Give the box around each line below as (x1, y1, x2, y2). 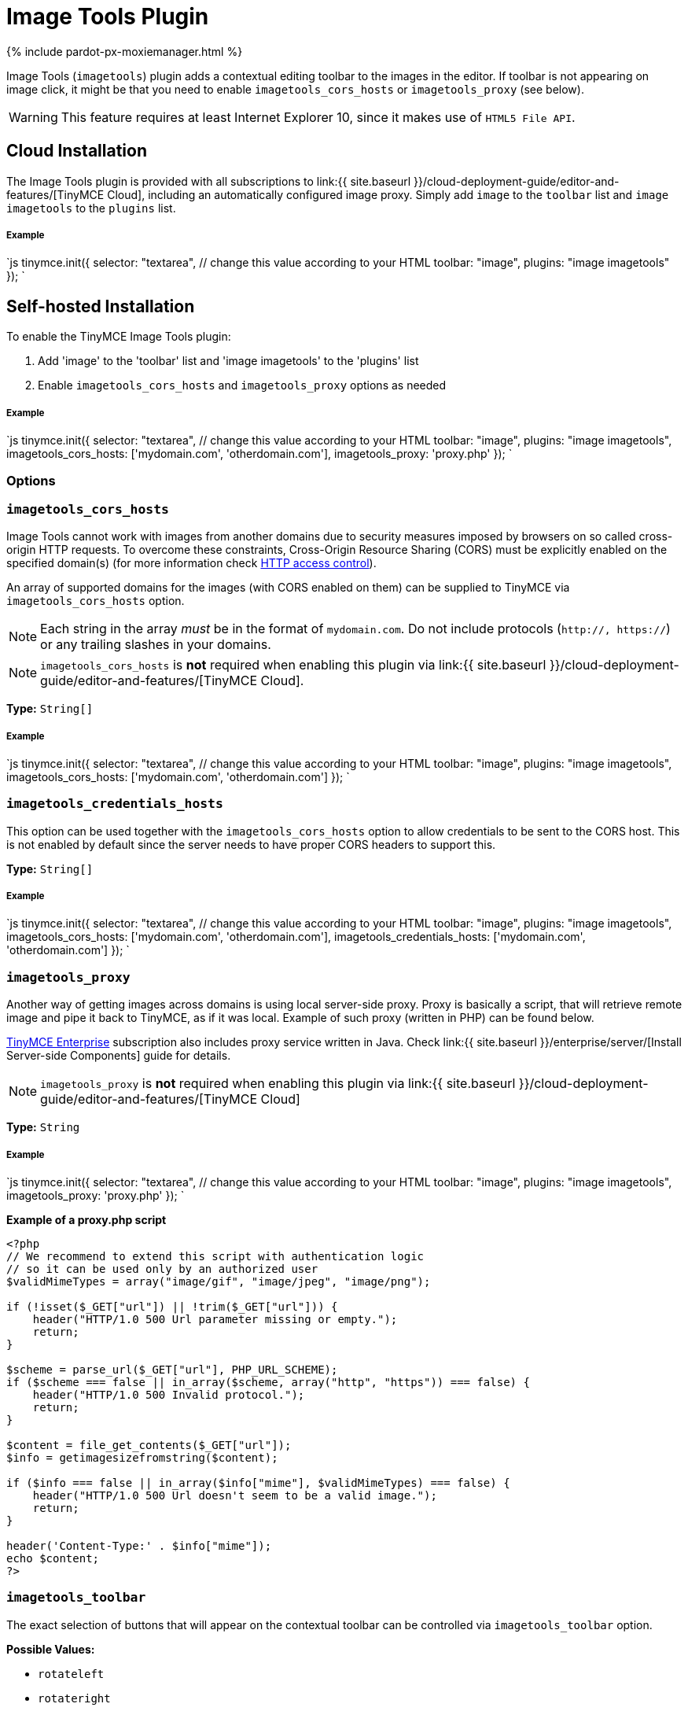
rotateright (38, 1691, 111, 1705)
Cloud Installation (6, 141, 148, 161)
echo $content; (6, 1551, 100, 1565)
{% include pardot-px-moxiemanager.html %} (6, 44, 243, 58)
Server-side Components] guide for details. (6, 1049, 231, 1063)
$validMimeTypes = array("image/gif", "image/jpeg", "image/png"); (6, 1274, 431, 1288)
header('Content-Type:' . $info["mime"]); (6, 1539, 272, 1552)
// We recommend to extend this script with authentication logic (6, 1249, 425, 1263)
